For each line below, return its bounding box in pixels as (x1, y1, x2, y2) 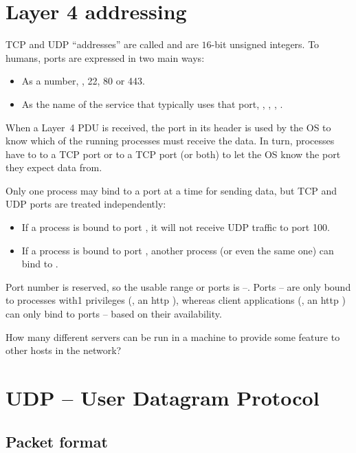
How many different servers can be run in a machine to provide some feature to (5, 329, 340, 344)
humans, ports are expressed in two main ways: (5, 50, 205, 65)
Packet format (5, 430, 108, 452)
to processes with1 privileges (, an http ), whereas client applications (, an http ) (5, 293, 346, 307)
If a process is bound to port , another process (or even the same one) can (21, 243, 334, 257)
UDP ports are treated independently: (5, 197, 166, 211)
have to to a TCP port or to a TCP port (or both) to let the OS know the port (5, 146, 341, 161)
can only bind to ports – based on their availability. (5, 307, 222, 321)
